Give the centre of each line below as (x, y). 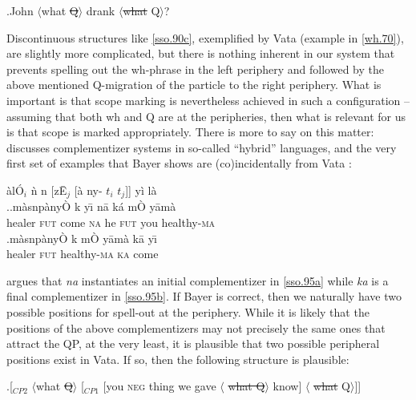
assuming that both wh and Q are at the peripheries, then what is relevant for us (206, 116)
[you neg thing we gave (160, 386)
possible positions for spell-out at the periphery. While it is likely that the (188, 311)
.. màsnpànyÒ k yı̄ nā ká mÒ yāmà (91, 206)
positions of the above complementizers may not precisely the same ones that (196, 327)
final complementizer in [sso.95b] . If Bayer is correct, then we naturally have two (204, 296)
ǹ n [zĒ (49, 190)
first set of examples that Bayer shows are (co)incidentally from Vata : (179, 163)
